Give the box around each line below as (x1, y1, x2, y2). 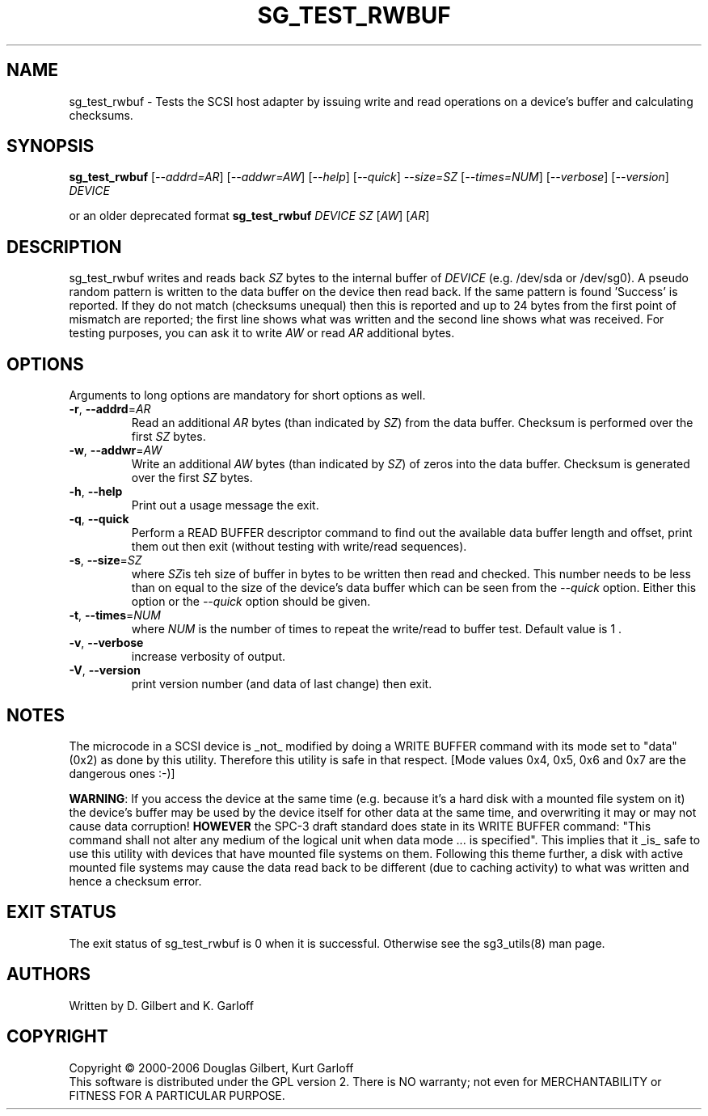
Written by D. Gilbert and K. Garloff (69, 998, 254, 1012)
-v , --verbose (69, 636, 144, 650)
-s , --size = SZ (69, 553, 142, 568)
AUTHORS (6, 964, 91, 985)
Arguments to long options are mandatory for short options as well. (69, 388, 426, 403)
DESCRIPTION (6, 236, 122, 257)
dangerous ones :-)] (69, 766, 175, 780)
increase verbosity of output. (131, 649, 286, 664)
